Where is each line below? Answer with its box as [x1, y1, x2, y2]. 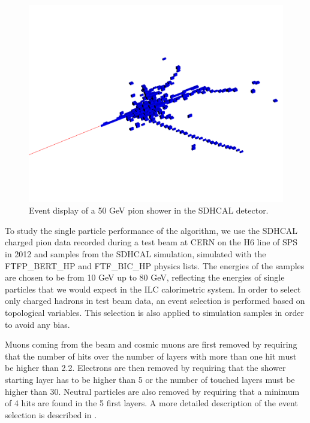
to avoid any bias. [5, 318, 70, 330]
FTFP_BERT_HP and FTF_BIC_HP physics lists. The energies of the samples [5, 259, 305, 272]
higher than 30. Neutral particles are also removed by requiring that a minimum [5, 385, 300, 397]
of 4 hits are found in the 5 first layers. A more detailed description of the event [5, 397, 298, 409]
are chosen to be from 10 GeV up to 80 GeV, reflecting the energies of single [5, 271, 285, 284]
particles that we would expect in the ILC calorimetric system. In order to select [5, 282, 301, 295]
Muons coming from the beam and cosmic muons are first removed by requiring [5, 338, 297, 351]
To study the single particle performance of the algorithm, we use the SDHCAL [5, 224, 298, 236]
